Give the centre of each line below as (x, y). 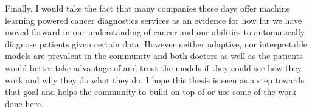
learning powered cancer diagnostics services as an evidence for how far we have (154, 20)
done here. (24, 103)
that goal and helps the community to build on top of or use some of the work (151, 92)
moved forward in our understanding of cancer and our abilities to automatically (155, 32)
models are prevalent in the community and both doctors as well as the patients (154, 56)
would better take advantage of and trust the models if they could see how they (153, 67)
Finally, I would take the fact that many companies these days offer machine (147, 8)
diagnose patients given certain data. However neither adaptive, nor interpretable (156, 44)
